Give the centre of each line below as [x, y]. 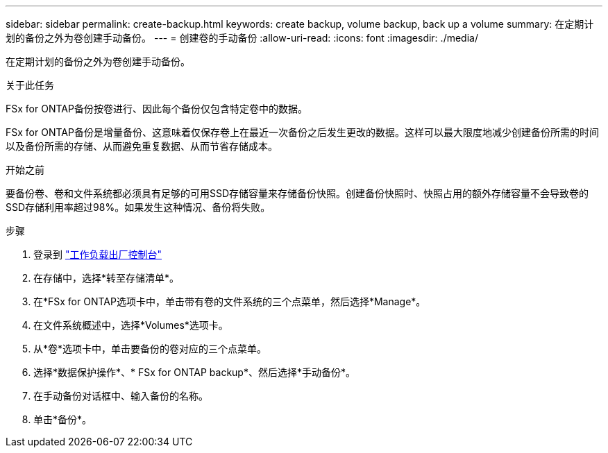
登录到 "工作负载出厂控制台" [98, 254]
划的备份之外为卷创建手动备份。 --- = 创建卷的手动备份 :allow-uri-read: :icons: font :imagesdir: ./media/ [242, 38]
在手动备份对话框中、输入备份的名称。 [121, 396]
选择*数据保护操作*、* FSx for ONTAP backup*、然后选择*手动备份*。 [194, 372]
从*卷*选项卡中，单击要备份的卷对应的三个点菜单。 [150, 349]
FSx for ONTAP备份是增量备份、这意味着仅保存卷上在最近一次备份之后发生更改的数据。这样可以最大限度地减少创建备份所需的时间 [302, 132]
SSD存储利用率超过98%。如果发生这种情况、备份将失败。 [138, 207]
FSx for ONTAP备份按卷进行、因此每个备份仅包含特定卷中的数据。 [157, 109]
